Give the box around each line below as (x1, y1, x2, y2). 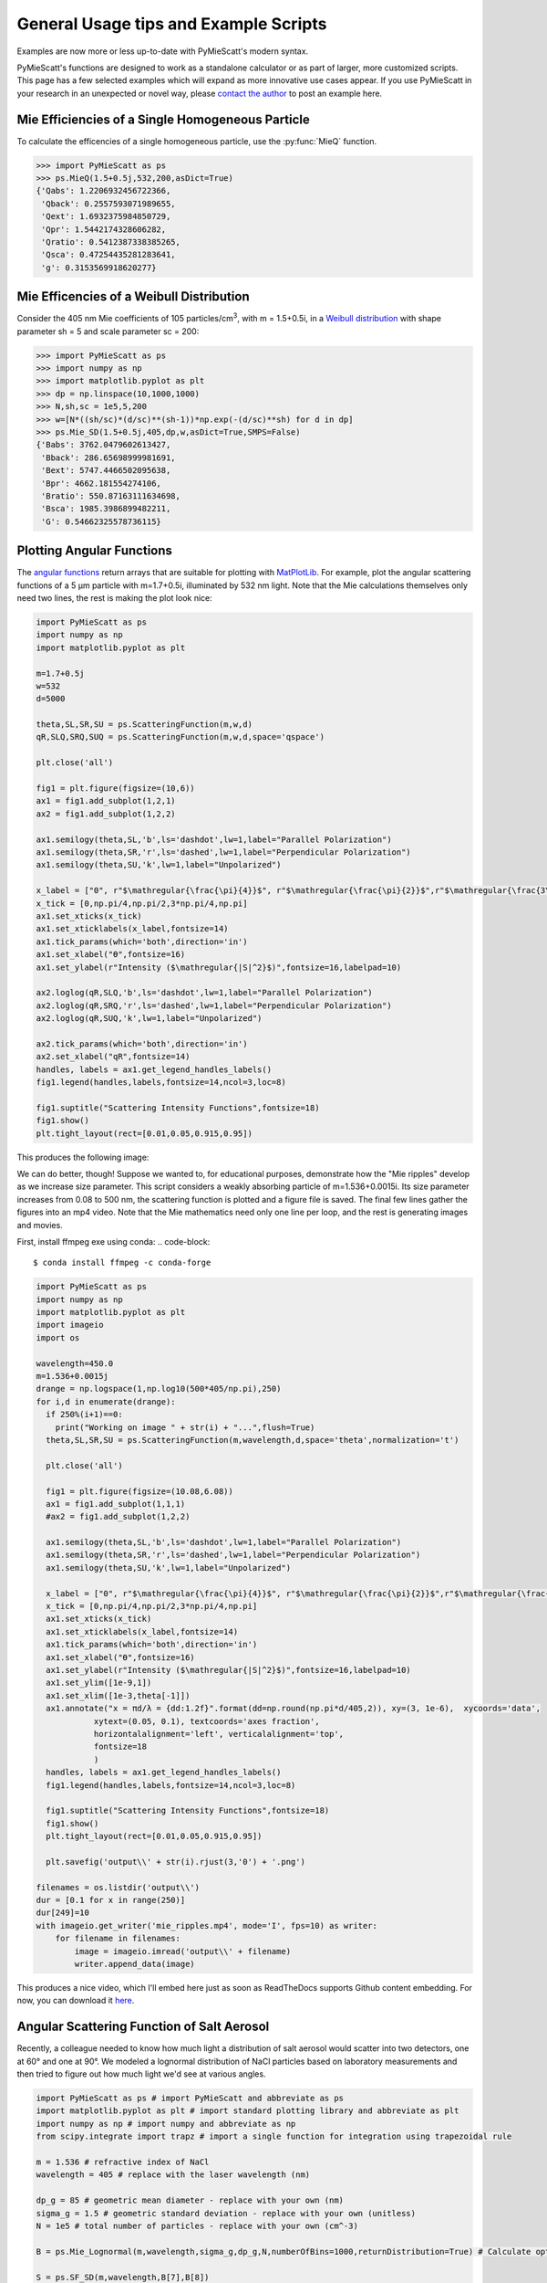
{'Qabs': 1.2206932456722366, (36, 185, 171, 196)
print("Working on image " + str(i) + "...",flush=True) (55, 1422, 315, 1433)
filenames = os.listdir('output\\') (36, 1882, 201, 1892)
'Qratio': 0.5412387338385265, (41, 237, 181, 247)
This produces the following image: (16, 1152, 150, 1163)
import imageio (36, 1320, 104, 1331)
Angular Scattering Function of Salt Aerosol (16, 2019, 270, 2035)
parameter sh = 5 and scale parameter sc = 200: (16, 325, 200, 337)
